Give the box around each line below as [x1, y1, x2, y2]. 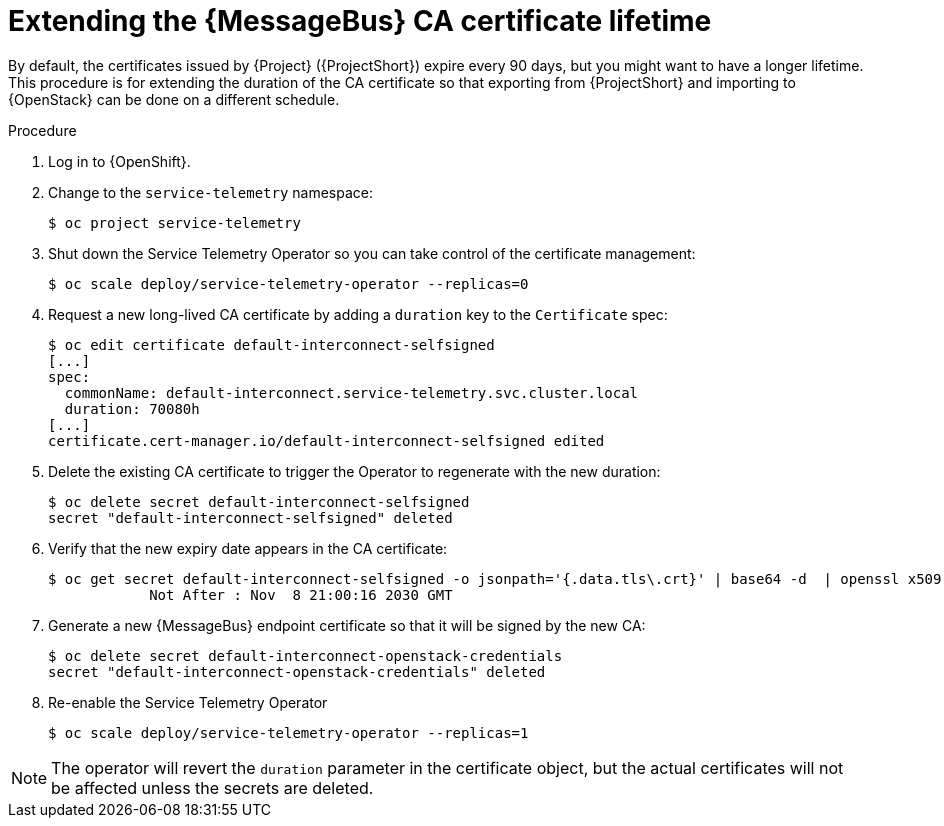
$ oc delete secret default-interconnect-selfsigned [48, 493, 470, 510]
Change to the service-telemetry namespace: [48, 183, 374, 201]
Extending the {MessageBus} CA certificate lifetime [8, 4, 712, 38]
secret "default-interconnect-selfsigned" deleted [48, 509, 453, 526]
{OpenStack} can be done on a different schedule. [8, 90, 340, 108]
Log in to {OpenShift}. [48, 152, 191, 170]
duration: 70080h [64, 400, 200, 417]
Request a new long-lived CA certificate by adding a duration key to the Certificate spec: [48, 305, 668, 323]
